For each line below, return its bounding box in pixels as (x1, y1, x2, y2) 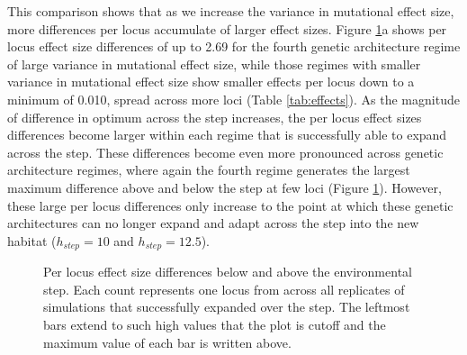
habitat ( (7, 231, 57, 250)
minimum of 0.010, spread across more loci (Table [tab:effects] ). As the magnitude (7, 89, 460, 108)
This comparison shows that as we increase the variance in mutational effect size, (7, 2, 454, 20)
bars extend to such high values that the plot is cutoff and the (43, 314, 386, 333)
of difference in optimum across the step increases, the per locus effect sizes (7, 107, 422, 126)
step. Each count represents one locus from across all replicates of (43, 279, 405, 298)
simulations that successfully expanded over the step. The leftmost (43, 297, 410, 316)
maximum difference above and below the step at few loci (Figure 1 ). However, (7, 177, 442, 196)
